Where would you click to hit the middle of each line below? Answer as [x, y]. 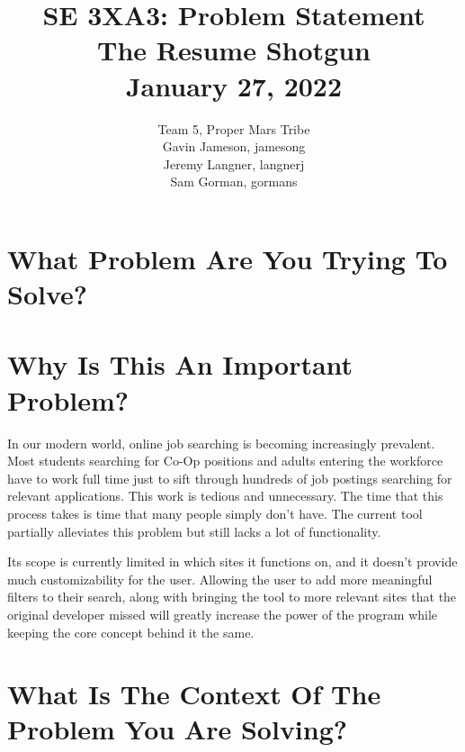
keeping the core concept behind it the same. [131, 632]
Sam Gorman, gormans [234, 181]
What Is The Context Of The [194, 694]
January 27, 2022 [234, 85]
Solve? [47, 294]
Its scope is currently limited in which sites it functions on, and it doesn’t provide [232, 562]
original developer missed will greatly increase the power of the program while [223, 614]
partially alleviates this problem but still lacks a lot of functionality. [194, 531]
